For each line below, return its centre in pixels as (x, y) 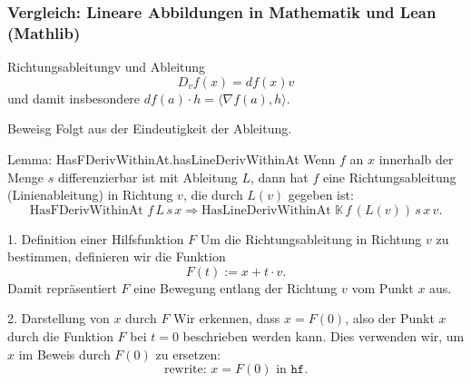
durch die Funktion (60, 336)
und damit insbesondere (74, 98)
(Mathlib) (44, 32)
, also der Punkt (390, 318)
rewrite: (185, 370)
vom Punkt (383, 287)
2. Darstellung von (59, 318)
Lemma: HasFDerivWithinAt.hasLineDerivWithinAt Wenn (172, 158)
